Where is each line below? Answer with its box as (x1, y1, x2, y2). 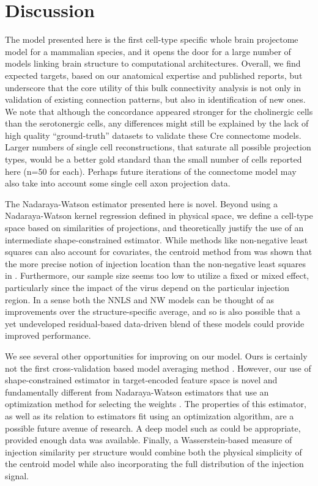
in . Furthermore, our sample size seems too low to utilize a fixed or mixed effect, (5, 269, 309, 282)
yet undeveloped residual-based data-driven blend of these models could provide (5, 317, 305, 330)
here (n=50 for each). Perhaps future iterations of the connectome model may (5, 164, 297, 177)
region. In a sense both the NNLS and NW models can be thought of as (5, 293, 274, 306)
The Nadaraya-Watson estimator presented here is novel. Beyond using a (5, 197, 278, 210)
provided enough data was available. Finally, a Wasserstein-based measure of (5, 433, 292, 446)
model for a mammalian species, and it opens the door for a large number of (5, 45, 291, 57)
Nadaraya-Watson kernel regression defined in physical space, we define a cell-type (5, 209, 313, 222)
